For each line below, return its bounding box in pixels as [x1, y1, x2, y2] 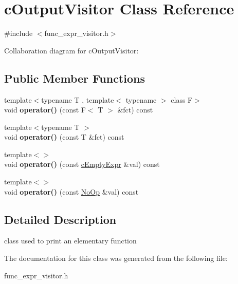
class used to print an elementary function [4, 235, 137, 246]
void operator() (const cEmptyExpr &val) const [4, 159, 160, 169]
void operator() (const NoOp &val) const [4, 186, 139, 197]
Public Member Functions [4, 70, 145, 86]
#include [4, 28, 33, 39]
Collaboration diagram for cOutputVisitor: [4, 45, 139, 55]
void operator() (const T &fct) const [4, 131, 124, 142]
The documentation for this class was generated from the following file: [4, 253, 228, 263]
